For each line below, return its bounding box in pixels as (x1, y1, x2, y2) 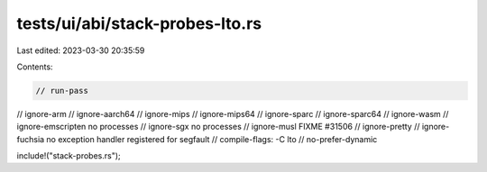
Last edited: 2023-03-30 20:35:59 (16, 45, 145, 56)
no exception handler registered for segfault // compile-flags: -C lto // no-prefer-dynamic (46, 133, 378, 144)
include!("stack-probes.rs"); (16, 150, 121, 161)
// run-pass (35, 86, 89, 95)
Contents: (16, 61, 53, 72)
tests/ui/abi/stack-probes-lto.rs (16, 14, 262, 33)
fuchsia (16, 133, 45, 144)
